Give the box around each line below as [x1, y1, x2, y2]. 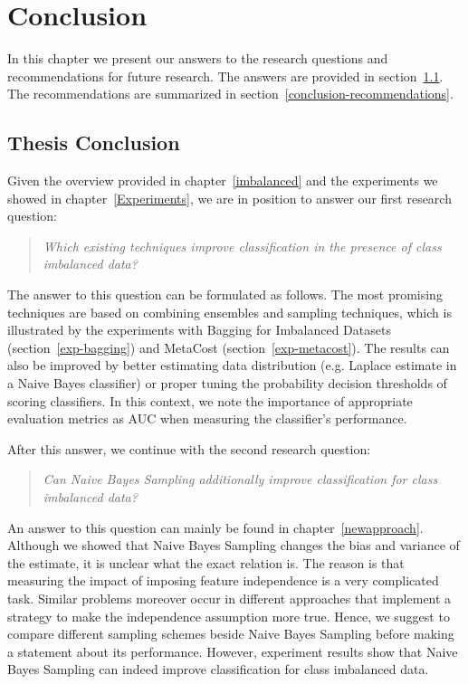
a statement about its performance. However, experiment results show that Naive [7, 641, 458, 660]
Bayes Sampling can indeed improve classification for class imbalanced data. [7, 660, 429, 679]
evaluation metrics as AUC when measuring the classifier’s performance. [7, 409, 407, 428]
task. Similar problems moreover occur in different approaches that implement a [7, 588, 452, 607]
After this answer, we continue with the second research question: [7, 439, 371, 458]
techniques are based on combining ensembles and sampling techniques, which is [7, 302, 452, 321]
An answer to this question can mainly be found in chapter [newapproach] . [7, 518, 424, 537]
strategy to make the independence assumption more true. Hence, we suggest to [7, 606, 450, 625]
